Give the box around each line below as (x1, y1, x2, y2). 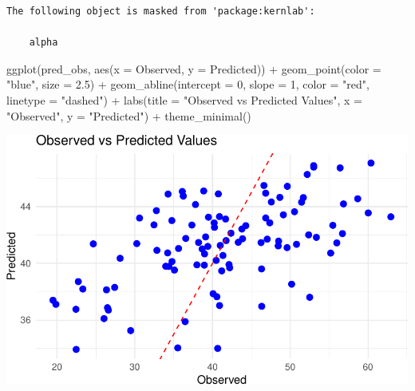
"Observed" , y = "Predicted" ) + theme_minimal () (6, 107, 251, 124)
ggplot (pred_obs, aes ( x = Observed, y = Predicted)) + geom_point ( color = (6, 60, 381, 77)
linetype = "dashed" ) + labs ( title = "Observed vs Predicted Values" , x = (6, 91, 362, 108)
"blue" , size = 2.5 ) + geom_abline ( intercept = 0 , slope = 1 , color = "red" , (6, 76, 370, 93)
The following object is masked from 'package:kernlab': (6, 6, 315, 17)
